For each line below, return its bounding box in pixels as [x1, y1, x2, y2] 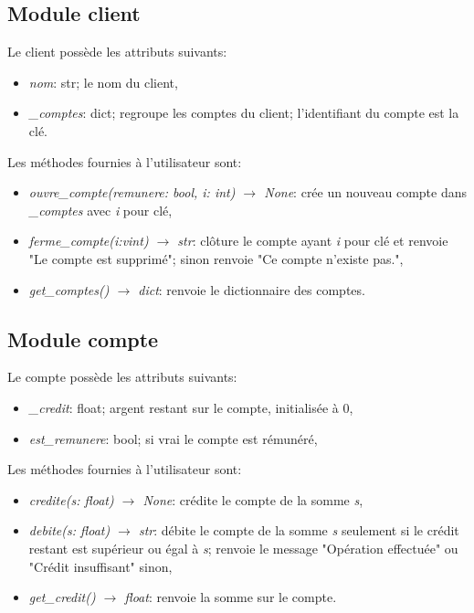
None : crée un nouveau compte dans [264, 183, 467, 202]
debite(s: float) [28, 521, 111, 540]
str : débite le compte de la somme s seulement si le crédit [138, 521, 459, 540]
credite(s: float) [28, 490, 114, 509]
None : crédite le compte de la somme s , [142, 490, 363, 509]
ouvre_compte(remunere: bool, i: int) [28, 183, 236, 202]
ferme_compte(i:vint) [28, 231, 149, 250]
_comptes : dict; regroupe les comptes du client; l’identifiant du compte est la [28, 103, 459, 122]
